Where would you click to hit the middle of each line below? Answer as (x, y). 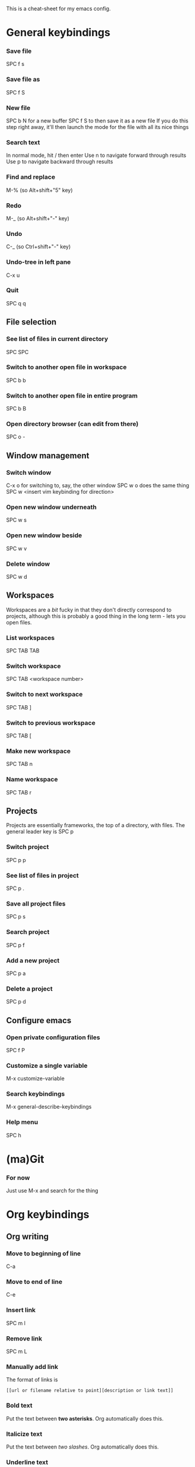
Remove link (24, 1338)
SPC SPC (17, 352)
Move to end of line (34, 1282)
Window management (48, 455)
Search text (23, 142)
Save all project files (36, 904)
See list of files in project (42, 875)
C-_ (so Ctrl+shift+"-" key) (39, 247)
